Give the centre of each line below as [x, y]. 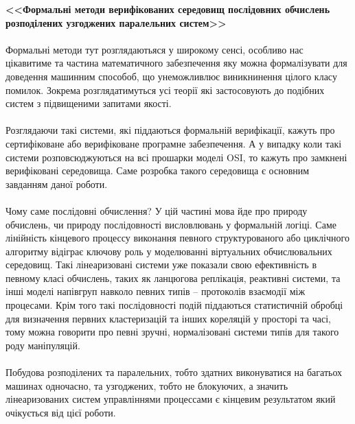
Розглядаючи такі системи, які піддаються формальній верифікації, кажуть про [170, 130]
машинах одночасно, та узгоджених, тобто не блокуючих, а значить [147, 385]
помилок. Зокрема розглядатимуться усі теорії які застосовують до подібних [165, 90]
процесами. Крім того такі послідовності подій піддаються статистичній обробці [174, 305]
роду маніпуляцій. [43, 345]
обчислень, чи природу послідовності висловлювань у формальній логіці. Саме [171, 224]
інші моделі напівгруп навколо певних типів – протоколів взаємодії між [156, 291]
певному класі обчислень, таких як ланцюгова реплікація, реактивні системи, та [173, 278]
